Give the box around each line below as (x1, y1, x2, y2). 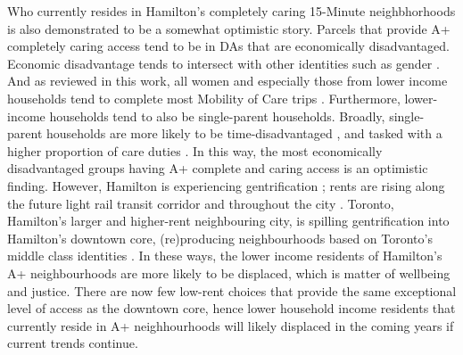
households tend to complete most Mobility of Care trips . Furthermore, (7, 88, 401, 107)
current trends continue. (7, 334, 138, 352)
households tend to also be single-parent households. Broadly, (49, 106, 385, 125)
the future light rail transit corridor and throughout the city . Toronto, (7, 194, 394, 212)
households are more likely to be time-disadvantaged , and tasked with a (45, 124, 442, 143)
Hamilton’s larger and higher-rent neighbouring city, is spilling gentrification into (7, 211, 450, 230)
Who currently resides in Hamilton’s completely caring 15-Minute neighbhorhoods (7, 2, 456, 20)
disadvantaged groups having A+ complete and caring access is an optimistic (7, 159, 428, 177)
